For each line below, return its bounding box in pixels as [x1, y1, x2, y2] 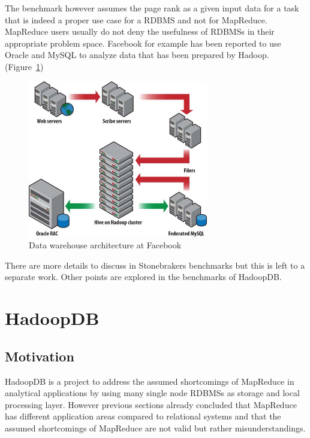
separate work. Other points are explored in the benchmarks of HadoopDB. [5, 270, 282, 283]
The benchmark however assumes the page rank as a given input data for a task [5, 2, 299, 14]
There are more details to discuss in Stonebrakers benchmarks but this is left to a [5, 258, 305, 271]
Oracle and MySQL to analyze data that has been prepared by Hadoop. [5, 48, 269, 61]
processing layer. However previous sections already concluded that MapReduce [5, 398, 297, 410]
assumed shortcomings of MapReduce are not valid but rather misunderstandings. [5, 421, 306, 434]
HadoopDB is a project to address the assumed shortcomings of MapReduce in [5, 375, 294, 387]
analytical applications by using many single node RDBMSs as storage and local [5, 387, 300, 399]
